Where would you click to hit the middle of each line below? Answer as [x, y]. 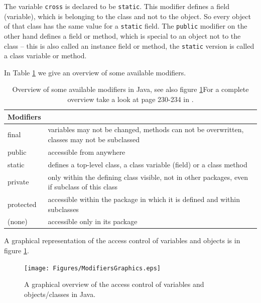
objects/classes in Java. [60, 294]
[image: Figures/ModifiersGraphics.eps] [93, 268]
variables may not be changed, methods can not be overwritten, [146, 129]
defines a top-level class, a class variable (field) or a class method [148, 164]
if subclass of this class [83, 187]
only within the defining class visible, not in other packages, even [148, 177]
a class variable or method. [45, 56]
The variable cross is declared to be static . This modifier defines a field [117, 6]
